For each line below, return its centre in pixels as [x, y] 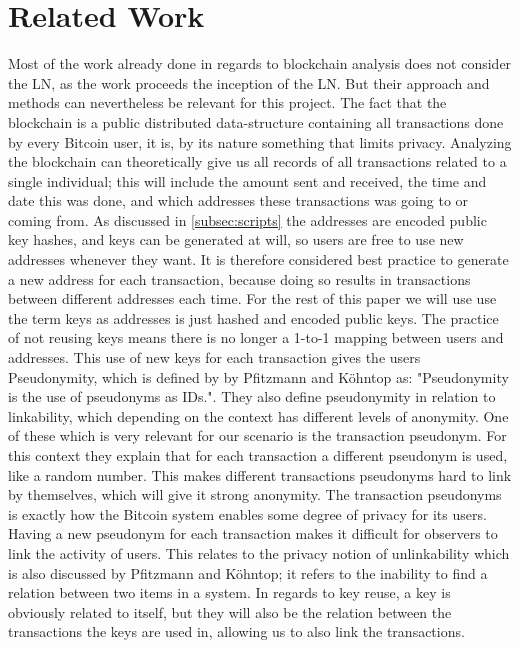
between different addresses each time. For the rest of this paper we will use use [252, 298]
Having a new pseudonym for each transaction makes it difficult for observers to [253, 533]
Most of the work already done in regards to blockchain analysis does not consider [260, 63]
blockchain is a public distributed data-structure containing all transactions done [256, 121]
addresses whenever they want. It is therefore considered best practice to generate [258, 259]
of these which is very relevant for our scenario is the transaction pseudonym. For [257, 435]
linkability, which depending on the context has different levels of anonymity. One [258, 415]
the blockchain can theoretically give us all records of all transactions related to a [257, 161]
